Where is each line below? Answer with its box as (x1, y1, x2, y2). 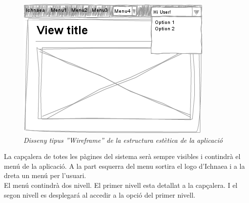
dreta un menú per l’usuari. (4, 170, 86, 180)
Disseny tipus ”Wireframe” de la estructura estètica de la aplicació (23, 135, 223, 145)
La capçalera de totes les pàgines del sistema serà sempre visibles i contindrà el (4, 151, 241, 161)
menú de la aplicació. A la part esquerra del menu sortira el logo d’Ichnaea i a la (4, 160, 245, 171)
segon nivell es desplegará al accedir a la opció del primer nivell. (4, 189, 195, 200)
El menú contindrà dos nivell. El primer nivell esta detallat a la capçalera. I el (4, 180, 238, 190)
